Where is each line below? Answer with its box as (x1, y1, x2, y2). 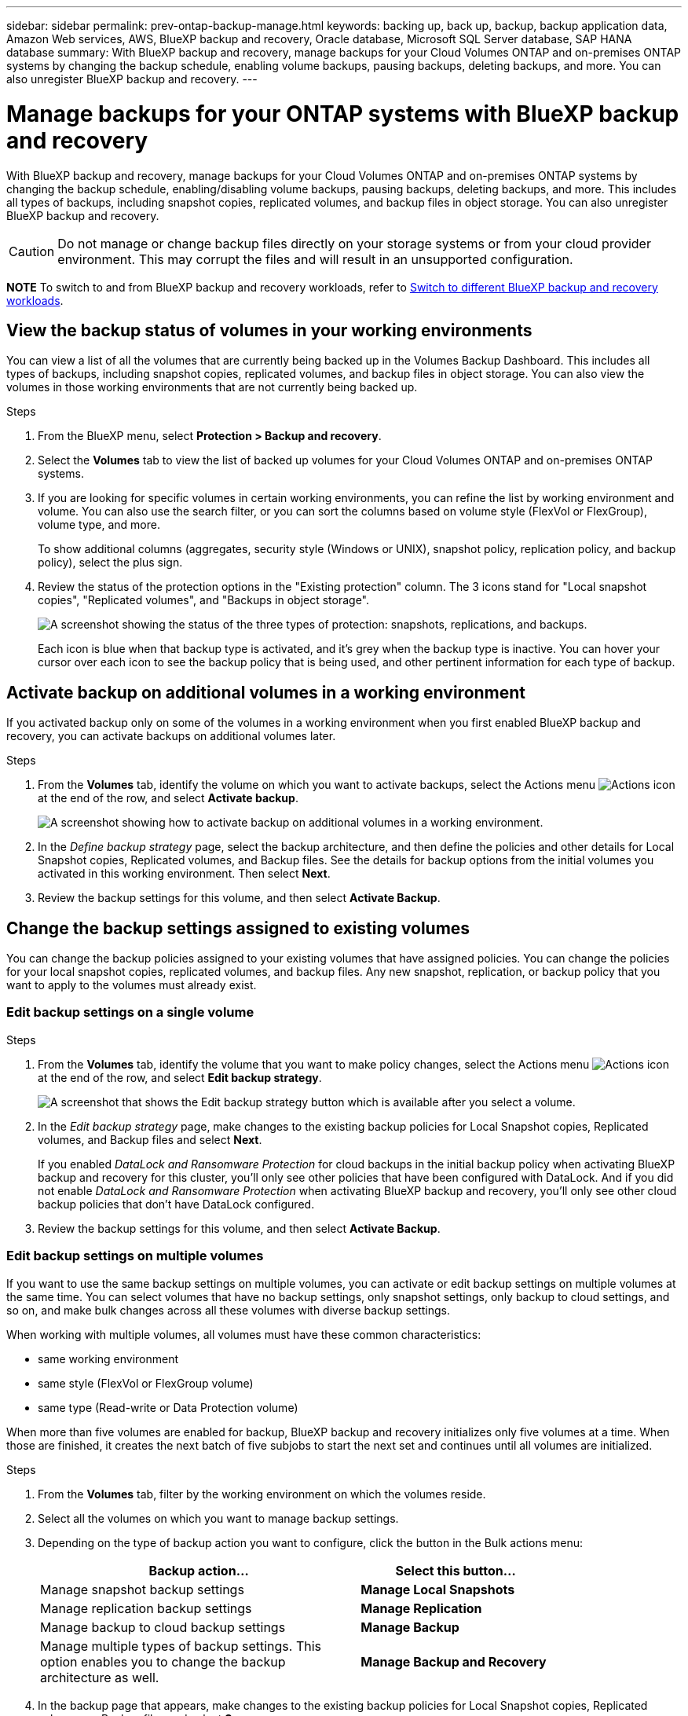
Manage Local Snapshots (360, 1581, 515, 1597)
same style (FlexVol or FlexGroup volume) (38, 1376, 254, 1390)
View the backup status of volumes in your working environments (6, 320, 532, 340)
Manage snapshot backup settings (40, 1581, 244, 1597)
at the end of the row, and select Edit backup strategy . (38, 1070, 322, 1084)
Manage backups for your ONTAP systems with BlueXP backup (6, 100, 679, 127)
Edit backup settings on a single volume (6, 1004, 254, 1021)
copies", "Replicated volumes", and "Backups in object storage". (38, 593, 370, 607)
